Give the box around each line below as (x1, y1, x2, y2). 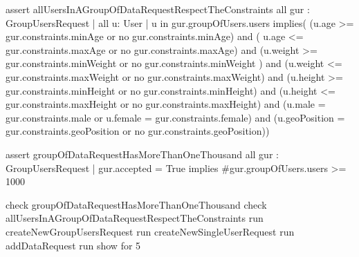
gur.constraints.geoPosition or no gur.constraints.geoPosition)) (6, 124, 270, 138)
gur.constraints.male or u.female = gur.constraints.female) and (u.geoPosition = (6, 110, 345, 124)
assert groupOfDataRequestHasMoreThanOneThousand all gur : (6, 146, 279, 161)
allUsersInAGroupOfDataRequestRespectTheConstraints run (6, 211, 264, 225)
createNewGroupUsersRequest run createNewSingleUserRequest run (6, 224, 295, 238)
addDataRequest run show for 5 (6, 238, 141, 252)
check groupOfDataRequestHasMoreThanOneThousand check (6, 197, 267, 211)
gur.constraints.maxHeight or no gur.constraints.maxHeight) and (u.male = (6, 97, 326, 111)
